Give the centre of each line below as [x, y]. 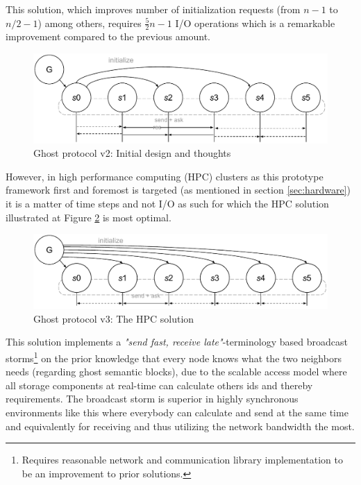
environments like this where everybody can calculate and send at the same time [177, 412]
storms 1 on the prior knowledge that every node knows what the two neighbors [174, 357]
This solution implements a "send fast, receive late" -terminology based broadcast [177, 342]
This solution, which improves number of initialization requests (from [153, 9]
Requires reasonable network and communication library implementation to [182, 460]
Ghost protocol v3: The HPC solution [114, 318]
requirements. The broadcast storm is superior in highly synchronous [152, 399]
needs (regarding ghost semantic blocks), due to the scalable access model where [176, 372]
